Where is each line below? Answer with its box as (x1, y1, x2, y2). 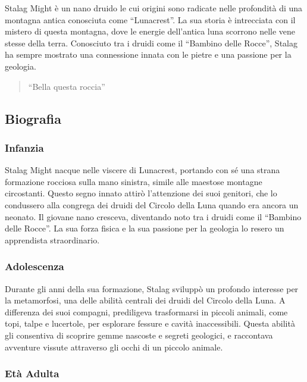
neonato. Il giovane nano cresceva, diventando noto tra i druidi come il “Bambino (5, 210, 302, 223)
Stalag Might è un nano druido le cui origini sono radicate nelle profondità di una (5, 2, 303, 14)
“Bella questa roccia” (28, 80, 105, 92)
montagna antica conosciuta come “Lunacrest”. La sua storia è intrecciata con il (5, 13, 296, 26)
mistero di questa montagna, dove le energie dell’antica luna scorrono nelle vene (5, 25, 296, 37)
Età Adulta (5, 366, 59, 381)
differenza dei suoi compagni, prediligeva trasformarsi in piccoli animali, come (5, 305, 288, 318)
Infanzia (5, 140, 44, 155)
